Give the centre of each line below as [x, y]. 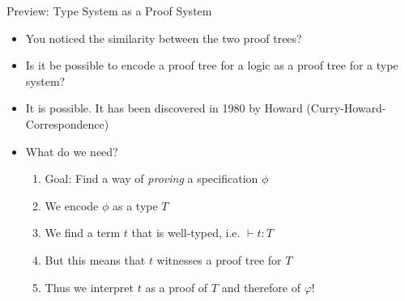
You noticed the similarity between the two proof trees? [164, 38]
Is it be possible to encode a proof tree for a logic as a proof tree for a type [212, 65]
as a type [135, 205]
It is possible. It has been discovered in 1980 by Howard [164, 108]
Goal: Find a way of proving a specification [151, 178]
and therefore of [261, 287]
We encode [72, 205]
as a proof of [177, 287]
